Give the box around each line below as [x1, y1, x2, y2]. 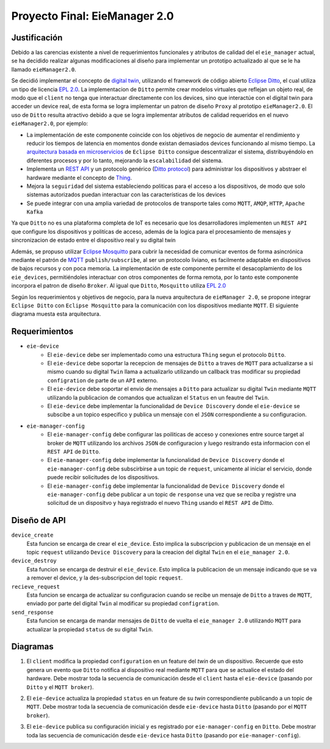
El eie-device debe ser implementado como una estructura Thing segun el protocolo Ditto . [47, 351, 287, 358]
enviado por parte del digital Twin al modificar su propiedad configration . [26, 600, 219, 607]
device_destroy [11, 557, 57, 564]
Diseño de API [11, 515, 66, 526]
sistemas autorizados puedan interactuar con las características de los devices [26, 191, 226, 198]
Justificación [11, 32, 63, 43]
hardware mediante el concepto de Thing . [26, 174, 133, 181]
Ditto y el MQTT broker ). [26, 683, 94, 691]
